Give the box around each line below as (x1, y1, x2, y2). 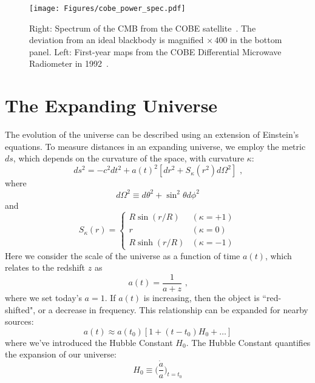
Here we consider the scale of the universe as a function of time (5, 249, 240, 262)
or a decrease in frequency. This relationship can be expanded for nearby (38, 303, 308, 316)
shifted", (5, 303, 36, 316)
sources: (5, 315, 34, 328)
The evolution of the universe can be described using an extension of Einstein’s (5, 128, 299, 141)
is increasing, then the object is (143, 291, 260, 303)
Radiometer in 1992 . (29, 57, 109, 70)
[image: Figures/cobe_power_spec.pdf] (29, 4, 186, 13)
